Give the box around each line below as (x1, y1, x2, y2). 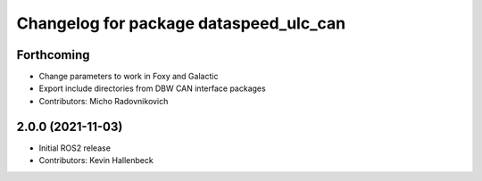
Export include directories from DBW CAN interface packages (38, 83, 267, 94)
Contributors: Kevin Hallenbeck (38, 155, 154, 166)
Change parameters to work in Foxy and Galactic (38, 71, 219, 82)
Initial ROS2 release (38, 143, 112, 153)
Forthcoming (16, 47, 90, 62)
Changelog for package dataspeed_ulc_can (16, 13, 346, 33)
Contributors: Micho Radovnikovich (38, 95, 169, 106)
